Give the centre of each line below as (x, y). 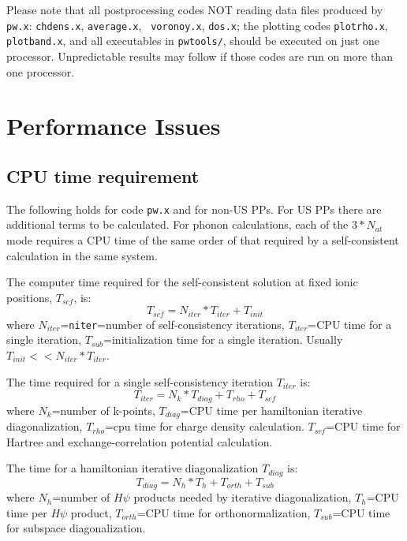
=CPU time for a (350, 324)
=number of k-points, (103, 410)
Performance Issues (114, 126)
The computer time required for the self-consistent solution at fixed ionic (182, 282)
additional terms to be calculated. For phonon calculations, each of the (177, 224)
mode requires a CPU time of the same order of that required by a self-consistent (203, 239)
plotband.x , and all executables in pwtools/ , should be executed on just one (193, 41)
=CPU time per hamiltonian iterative (271, 410)
